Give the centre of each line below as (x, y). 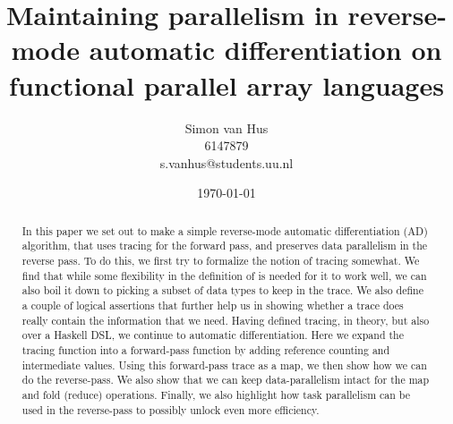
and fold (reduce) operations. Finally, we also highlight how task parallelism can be (216, 394)
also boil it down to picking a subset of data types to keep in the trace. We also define (223, 290)
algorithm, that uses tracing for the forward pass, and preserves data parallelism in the (225, 246)
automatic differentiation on (265, 50)
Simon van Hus (226, 127)
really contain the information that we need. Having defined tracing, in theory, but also (226, 320)
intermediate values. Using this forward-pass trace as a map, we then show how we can (224, 365)
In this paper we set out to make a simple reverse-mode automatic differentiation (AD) (225, 230)
